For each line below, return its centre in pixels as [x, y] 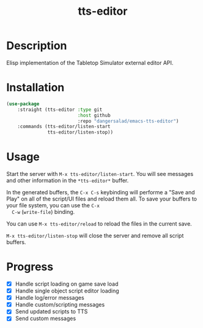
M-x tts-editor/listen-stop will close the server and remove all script [95, 236]
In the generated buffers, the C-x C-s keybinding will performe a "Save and [101, 193]
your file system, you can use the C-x [53, 205]
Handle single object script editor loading [67, 291]
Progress [30, 267]
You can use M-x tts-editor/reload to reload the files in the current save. [99, 224]
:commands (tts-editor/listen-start [64, 127]
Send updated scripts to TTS [51, 311]
